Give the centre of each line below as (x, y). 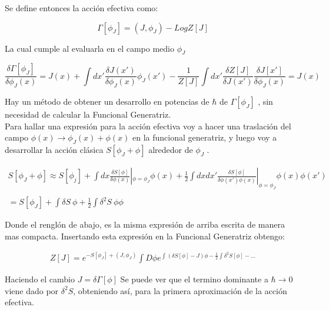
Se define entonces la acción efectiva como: (82, 8)
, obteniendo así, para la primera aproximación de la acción (180, 290)
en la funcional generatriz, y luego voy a (205, 137)
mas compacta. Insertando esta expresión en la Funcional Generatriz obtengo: (145, 236)
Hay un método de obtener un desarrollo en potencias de (107, 101)
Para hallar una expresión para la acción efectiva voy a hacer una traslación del (148, 126)
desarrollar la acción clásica (54, 150)
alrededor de (171, 150)
